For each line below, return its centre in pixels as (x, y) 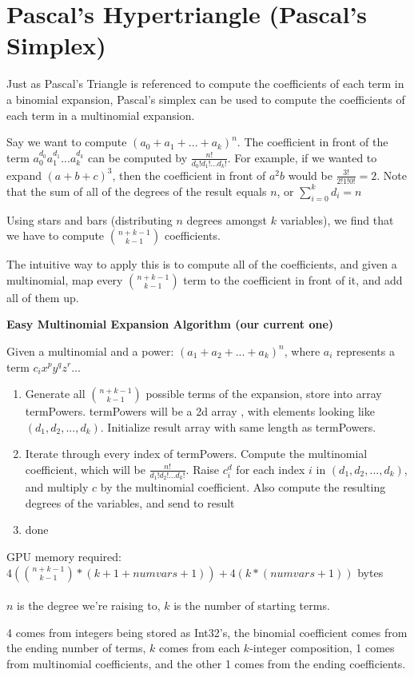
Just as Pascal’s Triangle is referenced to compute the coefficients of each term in (205, 84)
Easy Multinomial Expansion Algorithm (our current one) (170, 324)
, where (302, 350)
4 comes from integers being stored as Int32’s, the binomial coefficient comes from (207, 632)
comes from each (200, 648)
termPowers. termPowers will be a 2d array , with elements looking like (200, 411)
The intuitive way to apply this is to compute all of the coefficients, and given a (202, 264)
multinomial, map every (65, 279)
